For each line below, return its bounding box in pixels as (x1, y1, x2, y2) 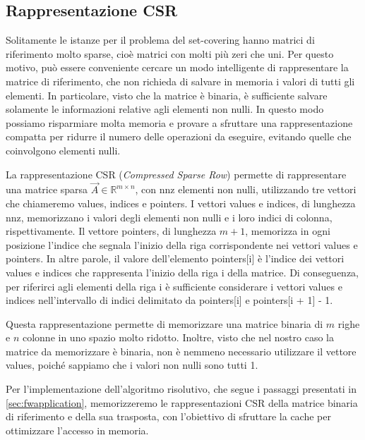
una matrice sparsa (6, 182, 88, 197)
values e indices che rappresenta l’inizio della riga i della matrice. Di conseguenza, (6, 264, 359, 279)
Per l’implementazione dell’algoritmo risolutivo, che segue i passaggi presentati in (6, 381, 357, 396)
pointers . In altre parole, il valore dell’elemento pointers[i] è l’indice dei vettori (6, 251, 345, 266)
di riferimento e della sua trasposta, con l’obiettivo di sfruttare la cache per (6, 409, 331, 424)
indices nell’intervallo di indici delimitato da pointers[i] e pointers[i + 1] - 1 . (6, 293, 333, 307)
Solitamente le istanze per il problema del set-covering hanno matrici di (6, 32, 315, 47)
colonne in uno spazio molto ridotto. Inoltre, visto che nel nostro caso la (22, 330, 334, 345)
